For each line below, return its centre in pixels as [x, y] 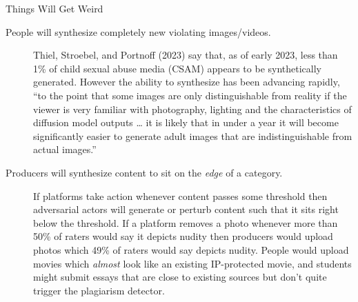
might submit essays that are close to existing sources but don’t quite [180, 277]
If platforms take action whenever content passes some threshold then [180, 195]
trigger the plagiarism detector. [99, 290]
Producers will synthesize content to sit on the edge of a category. [144, 172]
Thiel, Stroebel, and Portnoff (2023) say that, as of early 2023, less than [186, 55]
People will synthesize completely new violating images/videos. [138, 31]
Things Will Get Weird [54, 8]
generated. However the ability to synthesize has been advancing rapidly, [187, 82]
